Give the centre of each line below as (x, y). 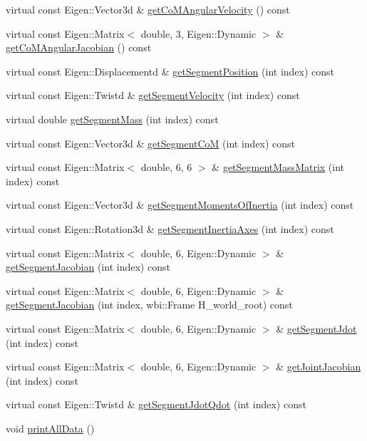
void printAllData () (50, 428)
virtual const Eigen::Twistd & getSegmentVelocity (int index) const (153, 95)
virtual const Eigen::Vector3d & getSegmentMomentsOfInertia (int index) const (180, 205)
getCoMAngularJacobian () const (79, 47)
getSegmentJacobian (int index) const (88, 267)
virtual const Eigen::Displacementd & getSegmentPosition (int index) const (170, 71)
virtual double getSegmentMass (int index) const (112, 119)
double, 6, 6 (166, 167)
